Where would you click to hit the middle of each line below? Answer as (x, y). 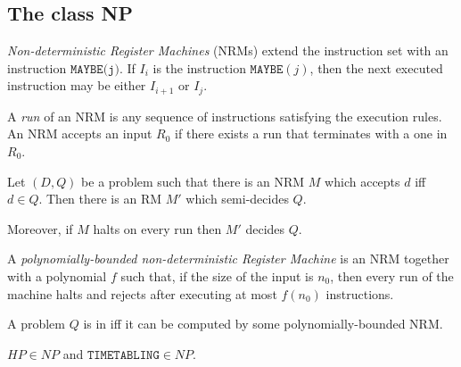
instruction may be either (77, 85)
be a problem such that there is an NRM (193, 181)
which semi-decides (237, 199)
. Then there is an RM (100, 199)
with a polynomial (57, 276)
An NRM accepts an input (80, 133)
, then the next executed (376, 67)
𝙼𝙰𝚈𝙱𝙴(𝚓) (95, 69)
